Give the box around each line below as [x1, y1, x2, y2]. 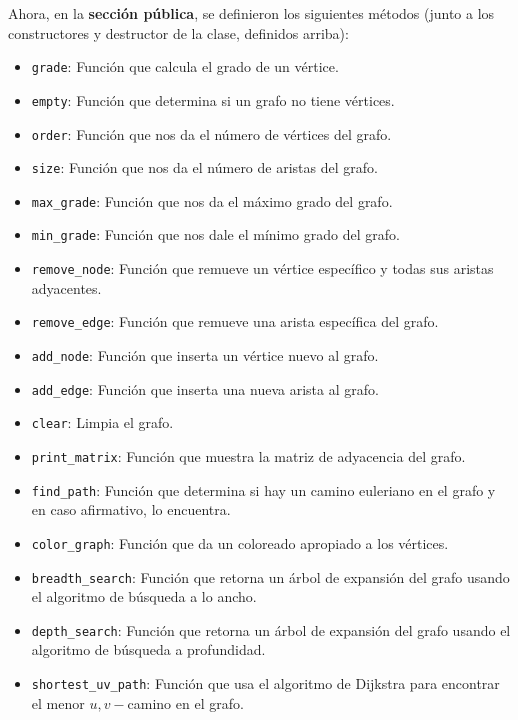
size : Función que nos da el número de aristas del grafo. [31, 157, 378, 178]
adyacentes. [31, 277, 102, 298]
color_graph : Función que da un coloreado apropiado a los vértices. [31, 532, 449, 553]
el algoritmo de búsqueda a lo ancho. [31, 586, 257, 607]
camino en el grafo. [127, 692, 244, 713]
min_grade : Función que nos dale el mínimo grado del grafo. [31, 224, 400, 245]
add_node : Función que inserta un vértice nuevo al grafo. [31, 345, 379, 366]
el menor [31, 692, 85, 713]
